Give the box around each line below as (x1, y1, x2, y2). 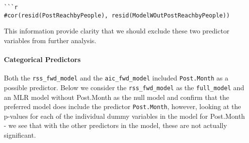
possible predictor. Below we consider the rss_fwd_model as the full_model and (4, 82, 245, 92)
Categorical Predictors (4, 54, 81, 64)
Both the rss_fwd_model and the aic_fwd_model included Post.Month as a (4, 73, 229, 83)
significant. (4, 130, 36, 140)
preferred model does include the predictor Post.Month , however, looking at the (4, 101, 241, 111)
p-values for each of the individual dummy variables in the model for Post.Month (4, 111, 245, 121)
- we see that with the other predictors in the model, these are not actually (4, 120, 227, 130)
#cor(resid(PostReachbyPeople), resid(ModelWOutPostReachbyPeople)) (4, 12, 230, 19)
